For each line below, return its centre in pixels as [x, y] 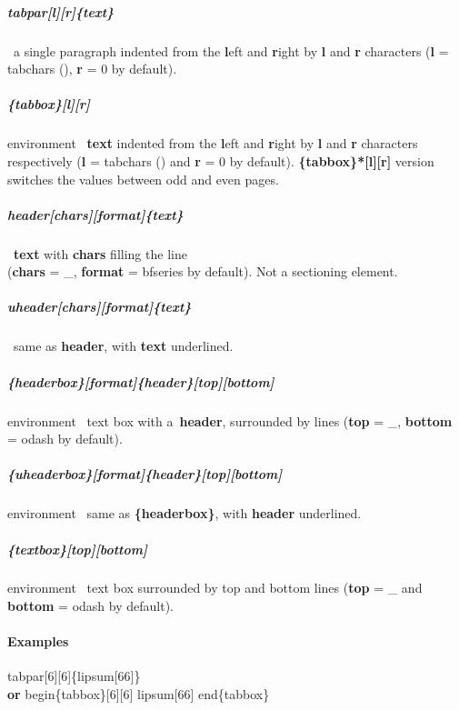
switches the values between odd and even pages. [143, 179]
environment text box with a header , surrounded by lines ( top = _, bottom [230, 420]
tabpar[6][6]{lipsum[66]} [74, 676]
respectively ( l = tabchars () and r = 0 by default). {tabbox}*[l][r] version [221, 160]
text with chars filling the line [100, 253]
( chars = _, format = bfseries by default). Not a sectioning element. [203, 271]
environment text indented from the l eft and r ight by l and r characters [213, 143]
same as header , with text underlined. [123, 346]
